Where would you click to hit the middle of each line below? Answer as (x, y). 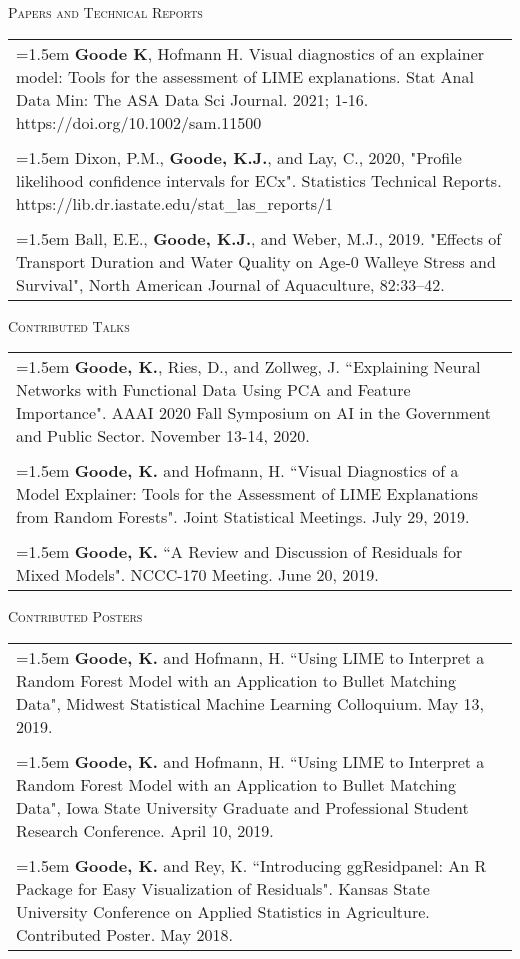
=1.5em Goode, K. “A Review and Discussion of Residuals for (239, 552)
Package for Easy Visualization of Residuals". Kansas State (223, 888)
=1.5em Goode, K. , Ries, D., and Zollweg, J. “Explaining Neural (248, 367)
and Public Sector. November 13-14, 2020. (163, 436)
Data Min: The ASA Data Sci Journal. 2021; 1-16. (192, 99)
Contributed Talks (69, 325)
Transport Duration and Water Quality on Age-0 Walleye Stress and (256, 261)
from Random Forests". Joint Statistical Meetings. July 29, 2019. (243, 517)
